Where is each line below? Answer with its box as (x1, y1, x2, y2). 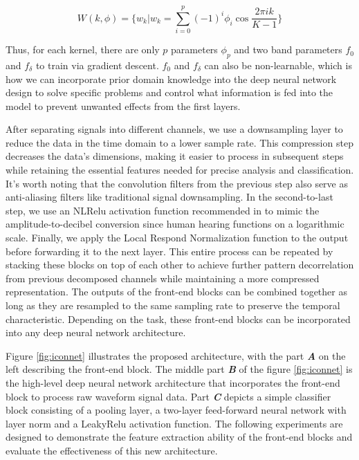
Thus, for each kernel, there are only (6, 42, 160, 57)
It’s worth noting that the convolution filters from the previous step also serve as (6, 176, 348, 190)
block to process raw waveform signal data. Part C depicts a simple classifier (6, 389, 331, 403)
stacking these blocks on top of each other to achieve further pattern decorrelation (6, 257, 354, 272)
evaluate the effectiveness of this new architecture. (6, 443, 218, 457)
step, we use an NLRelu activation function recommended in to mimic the (6, 203, 320, 217)
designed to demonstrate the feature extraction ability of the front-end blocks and (6, 430, 353, 444)
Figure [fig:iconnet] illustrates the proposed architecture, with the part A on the (6, 348, 346, 362)
